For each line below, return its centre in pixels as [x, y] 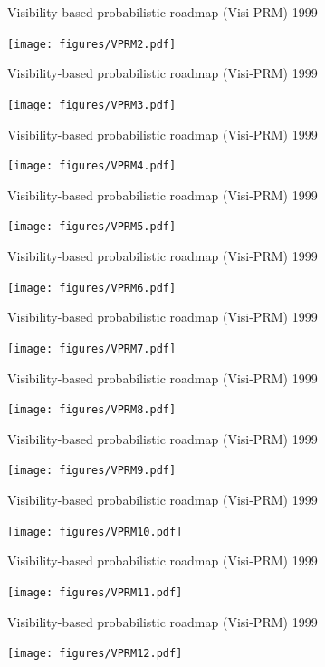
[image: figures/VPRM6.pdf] [92, 288]
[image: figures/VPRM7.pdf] [92, 348]
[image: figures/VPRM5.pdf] [92, 227]
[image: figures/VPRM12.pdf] [95, 654]
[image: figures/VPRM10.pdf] [95, 532]
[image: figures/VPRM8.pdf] [92, 410]
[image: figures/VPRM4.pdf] [92, 166]
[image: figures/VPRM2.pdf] [92, 44]
